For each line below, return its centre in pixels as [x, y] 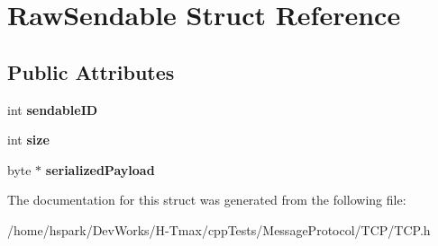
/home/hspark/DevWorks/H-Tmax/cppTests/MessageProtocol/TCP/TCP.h [219, 229]
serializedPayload [100, 169]
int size [28, 140]
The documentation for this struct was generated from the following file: [207, 200]
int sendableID [53, 109]
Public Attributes [91, 71]
